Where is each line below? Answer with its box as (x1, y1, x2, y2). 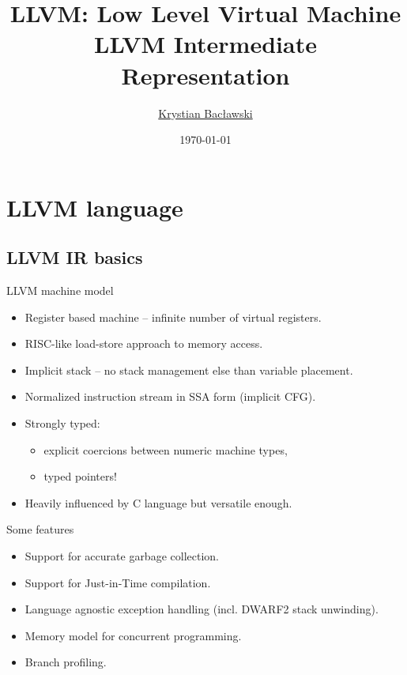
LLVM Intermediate (94, 28, 317, 60)
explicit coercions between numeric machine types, (43, 441, 288, 458)
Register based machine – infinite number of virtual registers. (24, 308, 322, 325)
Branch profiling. (24, 654, 107, 670)
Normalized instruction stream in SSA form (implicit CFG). (24, 388, 316, 405)
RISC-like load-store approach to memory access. (24, 335, 263, 352)
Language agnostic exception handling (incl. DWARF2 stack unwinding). (24, 601, 379, 617)
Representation (121, 58, 290, 91)
